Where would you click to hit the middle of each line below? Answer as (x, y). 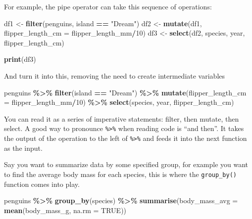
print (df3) (20, 59)
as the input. (23, 148)
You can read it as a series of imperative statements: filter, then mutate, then (122, 118)
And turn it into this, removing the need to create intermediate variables (115, 75)
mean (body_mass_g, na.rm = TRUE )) (65, 210)
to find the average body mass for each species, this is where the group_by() (120, 174)
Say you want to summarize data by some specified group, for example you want (126, 164)
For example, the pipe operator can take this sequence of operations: (108, 6)
